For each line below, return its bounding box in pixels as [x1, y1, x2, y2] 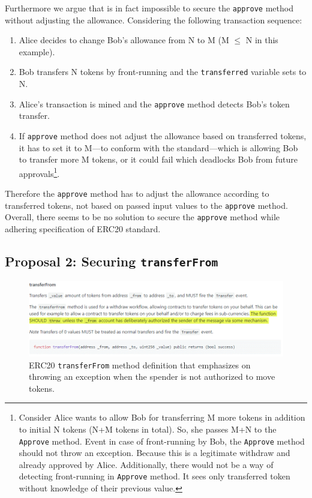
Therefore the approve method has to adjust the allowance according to [5, 187, 269, 200]
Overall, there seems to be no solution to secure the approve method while [5, 211, 280, 223]
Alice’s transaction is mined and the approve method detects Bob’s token [19, 97, 290, 110]
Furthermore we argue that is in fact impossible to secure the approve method [5, 2, 293, 14]
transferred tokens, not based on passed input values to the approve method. [5, 199, 288, 211]
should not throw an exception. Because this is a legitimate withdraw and [19, 446, 290, 459]
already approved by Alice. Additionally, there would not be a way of [19, 458, 274, 470]
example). [19, 45, 55, 58]
